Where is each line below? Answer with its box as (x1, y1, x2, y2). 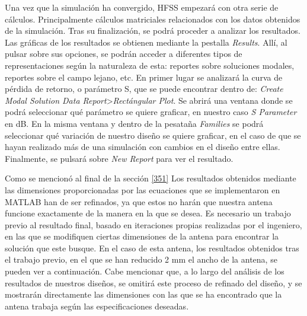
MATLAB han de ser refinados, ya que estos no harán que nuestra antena (5, 195, 273, 208)
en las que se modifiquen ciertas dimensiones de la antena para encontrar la (5, 230, 279, 242)
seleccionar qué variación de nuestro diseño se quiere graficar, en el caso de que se (5, 129, 301, 141)
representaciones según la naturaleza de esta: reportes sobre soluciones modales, (5, 59, 295, 71)
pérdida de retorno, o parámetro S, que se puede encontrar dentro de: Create (5, 82, 283, 95)
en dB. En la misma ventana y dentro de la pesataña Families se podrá (5, 117, 264, 129)
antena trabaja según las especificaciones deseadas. (5, 299, 189, 312)
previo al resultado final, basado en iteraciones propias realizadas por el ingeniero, (5, 218, 302, 231)
